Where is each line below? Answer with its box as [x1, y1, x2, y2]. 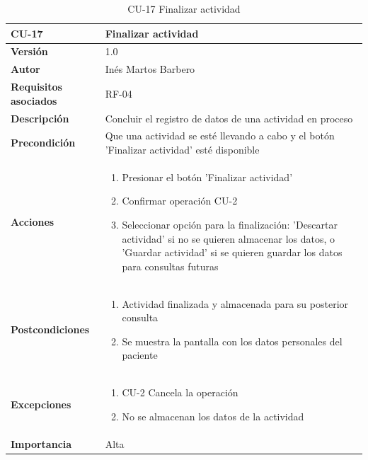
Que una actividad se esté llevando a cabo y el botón [105, 128, 335, 143]
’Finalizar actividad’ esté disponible [105, 142, 260, 156]
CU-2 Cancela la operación [122, 385, 238, 400]
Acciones [11, 214, 54, 229]
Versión [11, 44, 48, 59]
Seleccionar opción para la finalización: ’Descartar [122, 217, 338, 232]
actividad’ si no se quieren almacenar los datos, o [122, 231, 335, 246]
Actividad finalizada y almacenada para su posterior [122, 296, 349, 311]
